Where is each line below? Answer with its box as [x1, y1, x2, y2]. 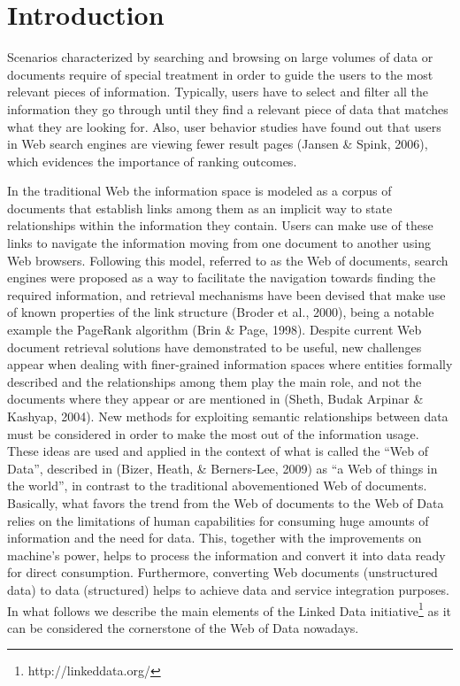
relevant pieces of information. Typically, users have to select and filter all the [7, 82, 429, 101]
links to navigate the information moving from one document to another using [7, 234, 432, 252]
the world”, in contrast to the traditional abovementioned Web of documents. [7, 476, 427, 495]
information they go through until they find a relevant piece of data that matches [7, 99, 448, 118]
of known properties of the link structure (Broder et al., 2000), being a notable [7, 303, 434, 321]
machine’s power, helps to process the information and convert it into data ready [7, 545, 446, 564]
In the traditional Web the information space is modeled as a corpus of [7, 181, 392, 200]
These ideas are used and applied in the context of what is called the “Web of [7, 442, 428, 460]
